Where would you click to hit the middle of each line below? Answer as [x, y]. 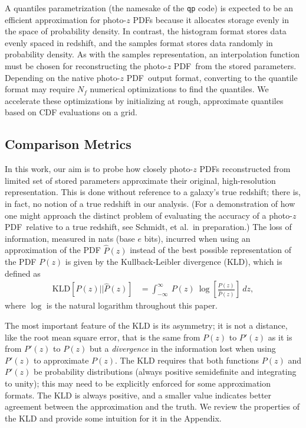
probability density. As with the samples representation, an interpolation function [152, 54]
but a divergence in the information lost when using [182, 348]
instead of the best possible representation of [210, 250]
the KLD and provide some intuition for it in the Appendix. [113, 418]
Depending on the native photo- [62, 77]
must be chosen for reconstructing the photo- [86, 66]
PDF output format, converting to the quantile [212, 77]
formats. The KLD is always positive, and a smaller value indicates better [138, 395]
